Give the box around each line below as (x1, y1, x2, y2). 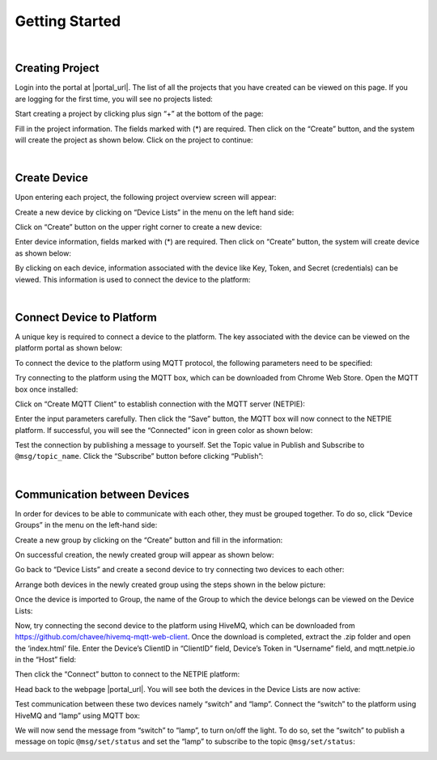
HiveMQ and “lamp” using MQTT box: (15, 711, 141, 720)
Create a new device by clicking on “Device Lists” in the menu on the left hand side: (15, 207, 295, 217)
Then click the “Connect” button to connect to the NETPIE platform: (15, 669, 240, 679)
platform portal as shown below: (15, 343, 123, 353)
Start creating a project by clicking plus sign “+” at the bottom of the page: (15, 109, 264, 119)
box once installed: (15, 384, 78, 394)
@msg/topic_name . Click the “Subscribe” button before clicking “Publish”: (15, 452, 264, 461)
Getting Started (15, 12, 121, 30)
